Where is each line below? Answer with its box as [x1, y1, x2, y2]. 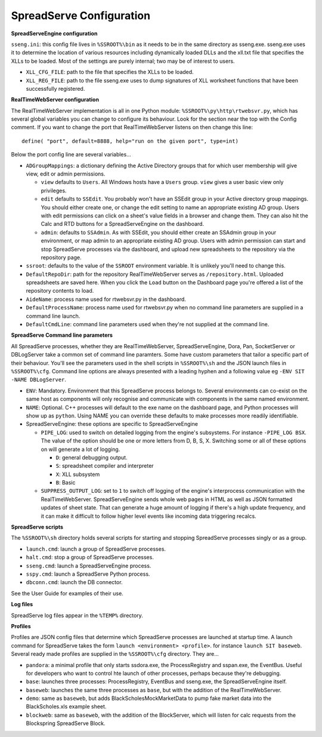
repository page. [41, 254, 82, 261]
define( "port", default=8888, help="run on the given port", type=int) [21, 137, 239, 145]
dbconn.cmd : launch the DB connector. [26, 579, 123, 586]
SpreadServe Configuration [11, 9, 151, 22]
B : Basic [55, 479, 76, 486]
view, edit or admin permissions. [26, 170, 106, 177]
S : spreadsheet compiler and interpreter [55, 462, 154, 469]
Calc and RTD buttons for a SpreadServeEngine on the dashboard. [41, 220, 205, 228]
